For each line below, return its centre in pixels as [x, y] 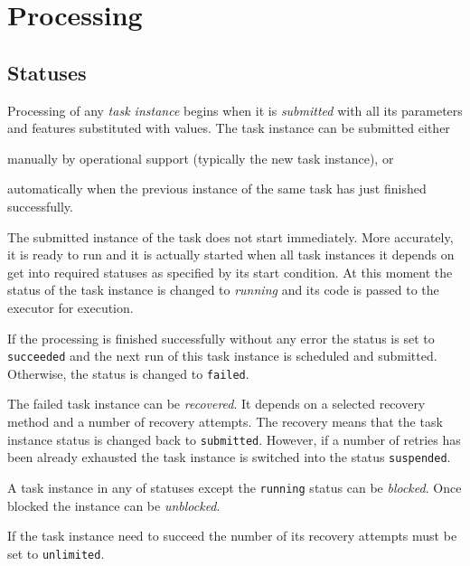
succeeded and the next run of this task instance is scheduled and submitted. [222, 356]
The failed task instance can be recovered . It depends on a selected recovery [216, 404]
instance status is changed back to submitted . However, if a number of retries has [234, 439]
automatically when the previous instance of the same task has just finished [217, 189]
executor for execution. [70, 307]
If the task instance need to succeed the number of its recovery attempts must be [232, 536]
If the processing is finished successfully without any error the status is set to [221, 338]
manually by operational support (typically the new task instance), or [201, 158]
